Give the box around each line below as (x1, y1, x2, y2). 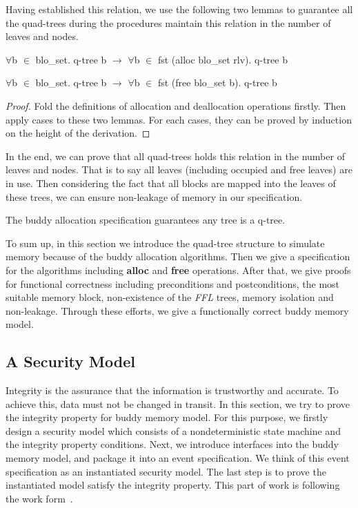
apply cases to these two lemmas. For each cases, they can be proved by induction (6, 112, 352, 126)
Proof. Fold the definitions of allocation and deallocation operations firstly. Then (6, 98, 346, 113)
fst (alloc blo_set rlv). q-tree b (157, 52, 288, 66)
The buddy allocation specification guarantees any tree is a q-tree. (6, 213, 286, 227)
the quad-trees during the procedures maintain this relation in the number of (6, 15, 331, 30)
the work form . (6, 491, 73, 505)
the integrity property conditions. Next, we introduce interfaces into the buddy (6, 437, 339, 451)
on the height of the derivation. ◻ (6, 126, 150, 140)
